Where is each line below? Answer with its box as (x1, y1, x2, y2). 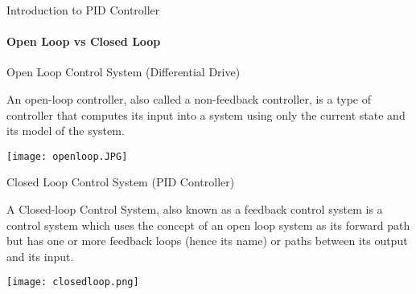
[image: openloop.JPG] (6, 150, 128, 162)
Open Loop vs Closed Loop (6, 33, 161, 50)
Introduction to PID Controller (6, 2, 160, 18)
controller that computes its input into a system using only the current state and (6, 106, 406, 123)
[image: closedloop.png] (6, 276, 139, 288)
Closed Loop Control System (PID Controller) (6, 174, 235, 190)
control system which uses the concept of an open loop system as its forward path (6, 216, 410, 233)
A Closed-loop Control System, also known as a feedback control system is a (6, 201, 383, 218)
